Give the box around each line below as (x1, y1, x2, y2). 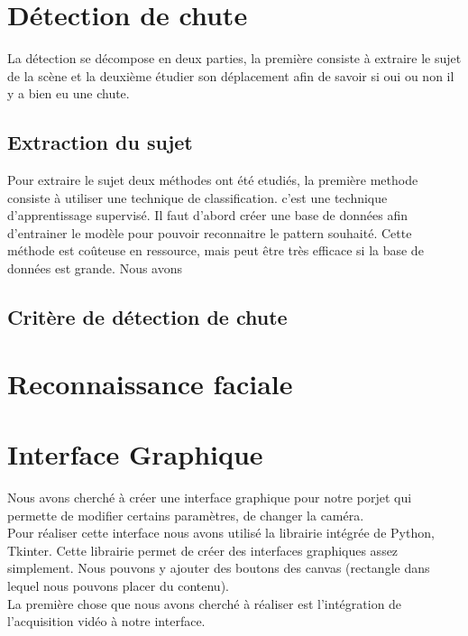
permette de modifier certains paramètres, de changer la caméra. (7, 505, 364, 524)
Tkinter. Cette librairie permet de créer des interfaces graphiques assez (7, 540, 399, 559)
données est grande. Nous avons (7, 259, 182, 278)
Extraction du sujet (7, 128, 193, 156)
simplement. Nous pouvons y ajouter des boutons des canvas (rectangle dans (7, 558, 430, 577)
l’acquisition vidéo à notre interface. (7, 612, 206, 631)
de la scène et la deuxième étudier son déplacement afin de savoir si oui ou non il (7, 66, 454, 85)
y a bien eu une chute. (7, 84, 130, 103)
